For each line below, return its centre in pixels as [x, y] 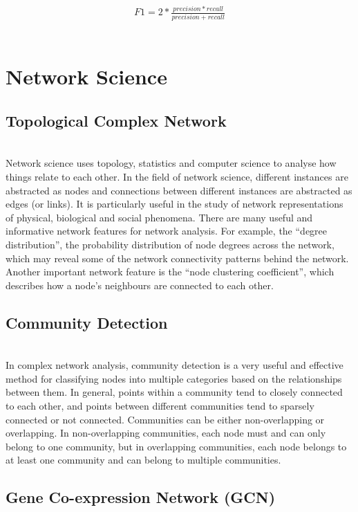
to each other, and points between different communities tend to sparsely [160, 405]
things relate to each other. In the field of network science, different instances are [177, 177]
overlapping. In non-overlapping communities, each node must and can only [166, 433]
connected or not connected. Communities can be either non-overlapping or [165, 419]
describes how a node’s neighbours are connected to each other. [140, 285]
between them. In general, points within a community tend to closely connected [174, 392]
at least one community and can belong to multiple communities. [143, 460]
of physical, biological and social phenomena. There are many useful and [159, 217]
